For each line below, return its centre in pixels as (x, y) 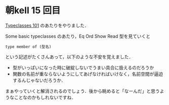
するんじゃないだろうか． (39, 80)
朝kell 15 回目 (33, 10)
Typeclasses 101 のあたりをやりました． (47, 25)
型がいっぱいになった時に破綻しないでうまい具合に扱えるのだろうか (83, 67)
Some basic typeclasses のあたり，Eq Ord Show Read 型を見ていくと (78, 36)
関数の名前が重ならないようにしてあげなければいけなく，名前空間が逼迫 (88, 74)
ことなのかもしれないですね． (45, 97)
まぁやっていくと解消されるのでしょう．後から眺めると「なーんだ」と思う (83, 91)
